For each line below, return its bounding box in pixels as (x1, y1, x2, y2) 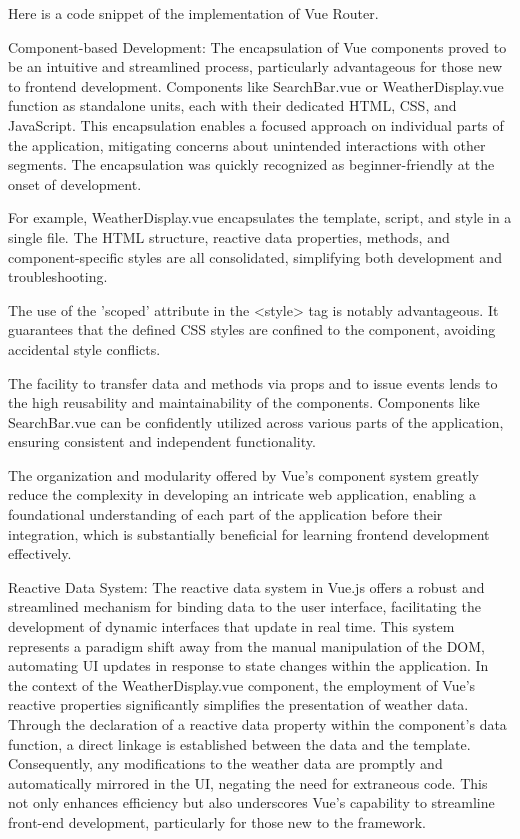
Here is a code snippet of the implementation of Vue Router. (8, 3, 379, 23)
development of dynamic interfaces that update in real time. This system (8, 616, 455, 637)
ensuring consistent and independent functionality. (8, 431, 316, 452)
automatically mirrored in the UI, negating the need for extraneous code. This (8, 772, 488, 793)
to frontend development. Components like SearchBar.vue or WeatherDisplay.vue (8, 75, 504, 96)
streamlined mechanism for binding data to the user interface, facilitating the (8, 596, 481, 617)
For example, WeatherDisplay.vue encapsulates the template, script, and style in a (8, 207, 512, 228)
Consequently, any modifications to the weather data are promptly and (8, 753, 443, 774)
